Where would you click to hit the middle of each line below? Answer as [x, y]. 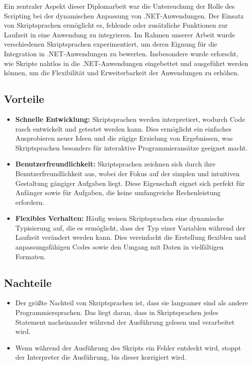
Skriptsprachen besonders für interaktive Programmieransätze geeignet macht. [132, 147]
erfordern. [30, 202]
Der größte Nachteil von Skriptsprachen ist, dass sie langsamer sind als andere [132, 303]
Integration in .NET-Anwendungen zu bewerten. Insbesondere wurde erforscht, [121, 53]
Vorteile [24, 99]
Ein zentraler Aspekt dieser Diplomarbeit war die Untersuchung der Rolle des [119, 6]
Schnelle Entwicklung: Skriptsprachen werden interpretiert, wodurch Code [130, 119]
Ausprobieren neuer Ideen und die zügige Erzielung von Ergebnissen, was [124, 138]
